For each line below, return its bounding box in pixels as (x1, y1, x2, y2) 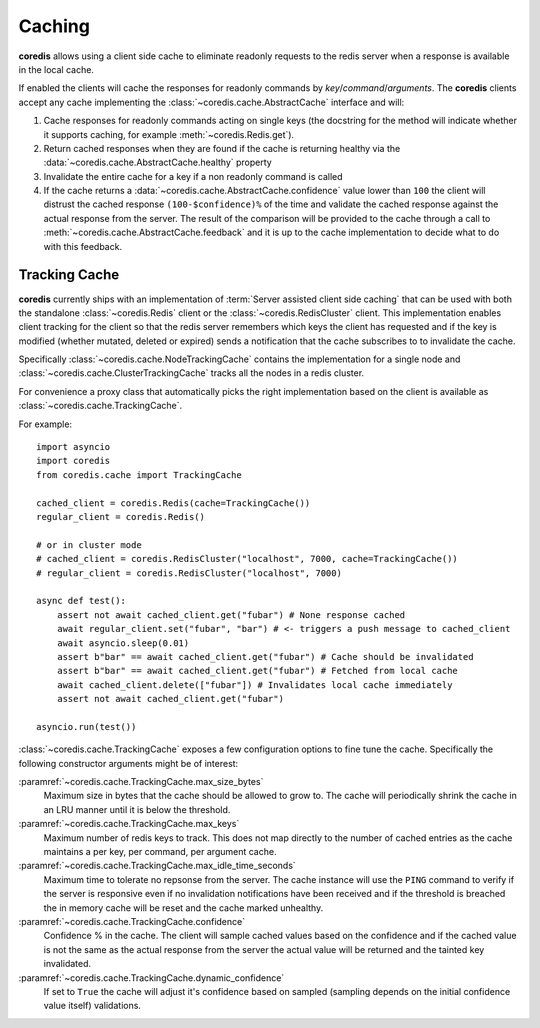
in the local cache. (18, 63, 95, 75)
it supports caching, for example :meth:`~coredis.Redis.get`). (43, 128, 295, 140)
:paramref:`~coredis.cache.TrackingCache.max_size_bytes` (18, 776, 264, 788)
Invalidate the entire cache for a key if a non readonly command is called (43, 170, 344, 182)
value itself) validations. (43, 1000, 142, 1012)
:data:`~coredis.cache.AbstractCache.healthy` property (43, 156, 272, 169)
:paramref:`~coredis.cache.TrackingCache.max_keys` (18, 818, 240, 830)
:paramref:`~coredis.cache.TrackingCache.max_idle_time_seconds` (18, 860, 297, 872)
